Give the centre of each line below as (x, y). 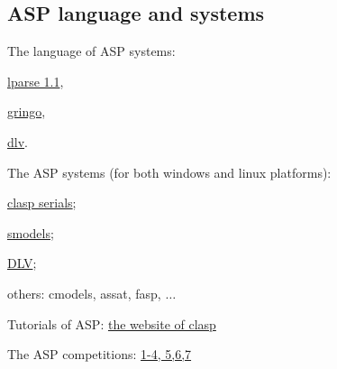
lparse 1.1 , (36, 81)
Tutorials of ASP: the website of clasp (112, 323)
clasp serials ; (42, 203)
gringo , (27, 111)
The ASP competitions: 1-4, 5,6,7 (100, 354)
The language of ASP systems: (91, 51)
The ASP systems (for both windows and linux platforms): (169, 172)
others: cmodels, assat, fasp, (84, 293)
